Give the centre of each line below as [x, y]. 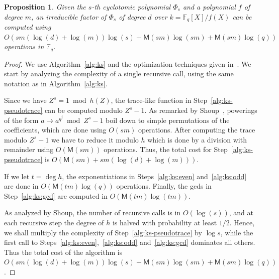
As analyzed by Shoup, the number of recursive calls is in [92, 213]
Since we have [25, 100]
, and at [241, 213]
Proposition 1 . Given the [45, 7]
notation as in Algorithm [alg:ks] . [56, 83]
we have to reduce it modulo [95, 139]
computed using [28, 27]
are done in [21, 186]
